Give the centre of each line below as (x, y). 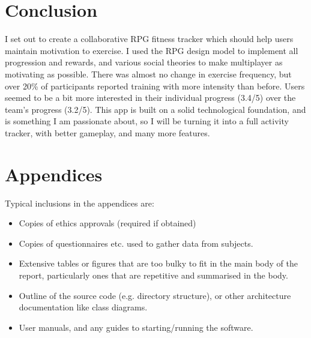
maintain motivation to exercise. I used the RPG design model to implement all (152, 50)
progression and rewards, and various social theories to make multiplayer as (144, 62)
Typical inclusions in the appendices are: (80, 203)
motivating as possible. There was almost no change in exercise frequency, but (148, 74)
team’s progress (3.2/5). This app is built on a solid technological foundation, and (155, 109)
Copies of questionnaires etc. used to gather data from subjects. (136, 243)
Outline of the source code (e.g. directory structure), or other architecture (155, 295)
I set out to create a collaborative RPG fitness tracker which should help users (149, 39)
